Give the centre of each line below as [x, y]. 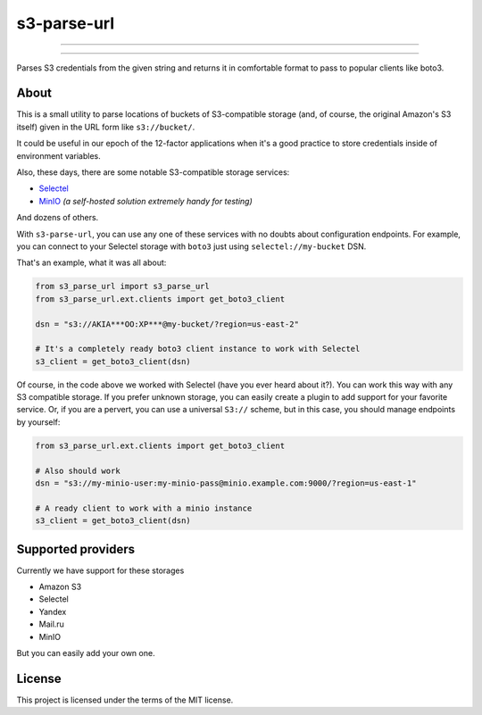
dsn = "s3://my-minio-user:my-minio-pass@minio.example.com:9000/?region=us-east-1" [226, 483]
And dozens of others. [58, 218]
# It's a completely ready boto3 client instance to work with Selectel [198, 349]
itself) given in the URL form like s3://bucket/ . [106, 127]
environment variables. [59, 155]
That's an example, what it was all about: [91, 262]
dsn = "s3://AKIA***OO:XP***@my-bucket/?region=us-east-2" [167, 324]
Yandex [53, 611]
